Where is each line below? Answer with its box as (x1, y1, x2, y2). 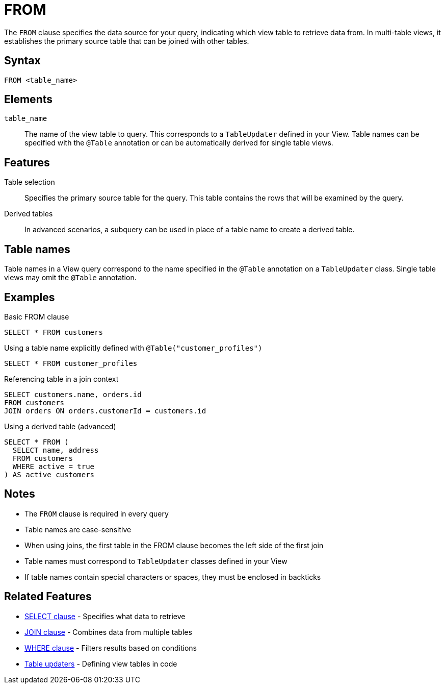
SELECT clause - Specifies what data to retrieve (24, 611, 186, 621)
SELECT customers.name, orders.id (4, 390, 142, 399)
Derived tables (4, 209, 53, 218)
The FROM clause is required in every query (24, 509, 169, 518)
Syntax (4, 54, 41, 67)
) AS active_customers (4, 470, 95, 479)
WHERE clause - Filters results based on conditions (24, 643, 197, 652)
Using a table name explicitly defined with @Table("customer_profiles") (4, 343, 263, 352)
